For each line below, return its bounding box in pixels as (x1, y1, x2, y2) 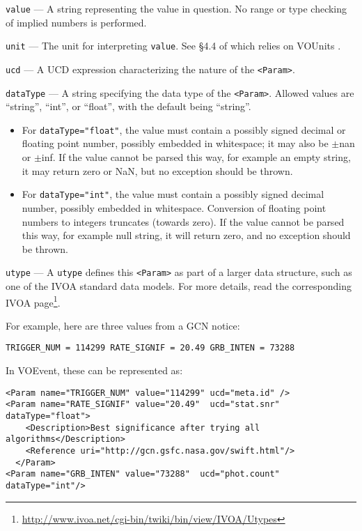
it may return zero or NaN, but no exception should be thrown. (22, 163, 293, 178)
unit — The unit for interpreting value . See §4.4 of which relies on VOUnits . (6, 38, 341, 53)
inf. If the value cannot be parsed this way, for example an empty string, (41, 150, 351, 164)
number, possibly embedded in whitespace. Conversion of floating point (22, 200, 326, 215)
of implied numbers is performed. (6, 15, 147, 29)
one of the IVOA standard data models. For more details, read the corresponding (6, 278, 352, 293)
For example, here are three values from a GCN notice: (6, 318, 240, 332)
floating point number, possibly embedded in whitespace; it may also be (22, 136, 329, 151)
